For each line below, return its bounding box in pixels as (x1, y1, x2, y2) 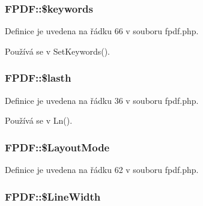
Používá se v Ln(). (5, 114, 73, 127)
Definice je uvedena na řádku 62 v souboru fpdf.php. (5, 163, 199, 176)
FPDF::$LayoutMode (5, 139, 110, 154)
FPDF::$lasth (5, 70, 71, 85)
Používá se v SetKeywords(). (5, 44, 110, 57)
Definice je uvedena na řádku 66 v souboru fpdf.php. (5, 25, 199, 37)
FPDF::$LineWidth (5, 189, 101, 204)
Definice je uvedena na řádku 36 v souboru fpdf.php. (5, 94, 199, 106)
